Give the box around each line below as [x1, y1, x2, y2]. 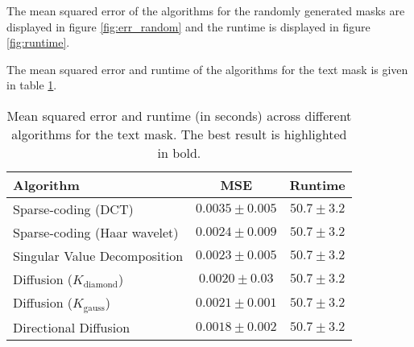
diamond [83, 279, 118, 289]
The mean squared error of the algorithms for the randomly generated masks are [6, 2, 405, 19]
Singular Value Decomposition [13, 246, 184, 265]
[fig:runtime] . [6, 34, 70, 51]
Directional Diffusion [13, 317, 130, 337]
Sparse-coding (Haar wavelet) [13, 222, 179, 242]
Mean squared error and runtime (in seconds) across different [6, 105, 352, 125]
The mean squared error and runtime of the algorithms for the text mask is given [6, 60, 408, 77]
